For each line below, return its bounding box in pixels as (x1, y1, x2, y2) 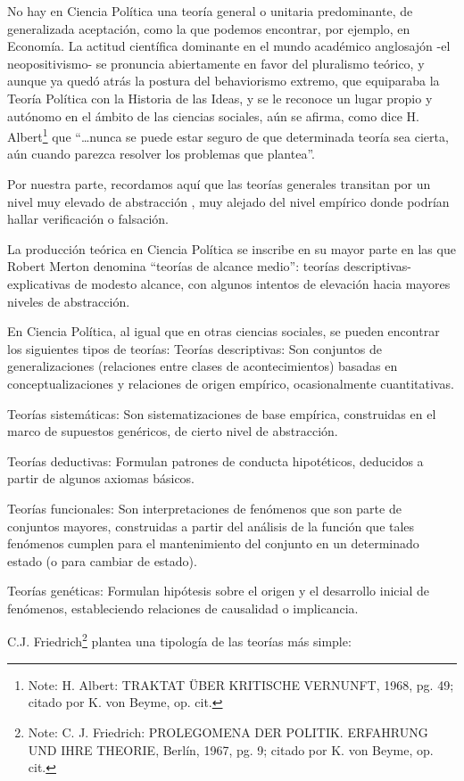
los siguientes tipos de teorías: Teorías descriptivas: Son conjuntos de (7, 339, 383, 358)
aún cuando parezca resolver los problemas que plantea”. (7, 144, 315, 163)
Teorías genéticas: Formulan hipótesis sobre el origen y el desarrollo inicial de (7, 581, 429, 600)
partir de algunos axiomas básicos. (7, 469, 195, 488)
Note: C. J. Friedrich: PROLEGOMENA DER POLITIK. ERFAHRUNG (28, 722, 428, 741)
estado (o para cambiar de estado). (7, 551, 197, 570)
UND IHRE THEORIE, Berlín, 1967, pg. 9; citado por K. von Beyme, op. (28, 740, 434, 759)
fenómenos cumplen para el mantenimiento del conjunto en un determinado (7, 534, 419, 553)
